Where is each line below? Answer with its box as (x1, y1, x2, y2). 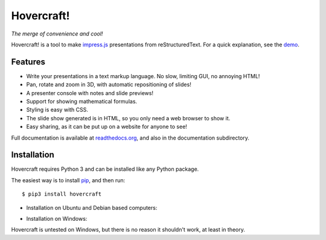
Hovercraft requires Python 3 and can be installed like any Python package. (11, 165, 199, 173)
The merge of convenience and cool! (11, 30, 103, 37)
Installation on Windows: (26, 215, 88, 223)
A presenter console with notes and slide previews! (26, 89, 154, 96)
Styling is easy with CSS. (26, 106, 89, 114)
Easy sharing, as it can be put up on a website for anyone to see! (26, 123, 187, 131)
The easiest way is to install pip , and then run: (11, 176, 126, 183)
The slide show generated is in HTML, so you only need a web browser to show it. (26, 114, 231, 122)
